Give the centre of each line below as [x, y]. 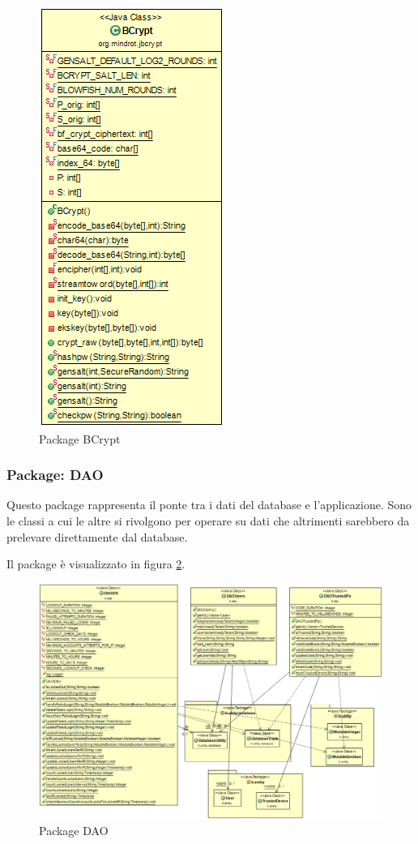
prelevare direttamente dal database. [97, 536]
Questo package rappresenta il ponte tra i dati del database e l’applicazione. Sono [209, 505]
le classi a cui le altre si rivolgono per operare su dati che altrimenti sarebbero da [208, 521]
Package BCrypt [80, 438]
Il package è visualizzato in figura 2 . [96, 564]
